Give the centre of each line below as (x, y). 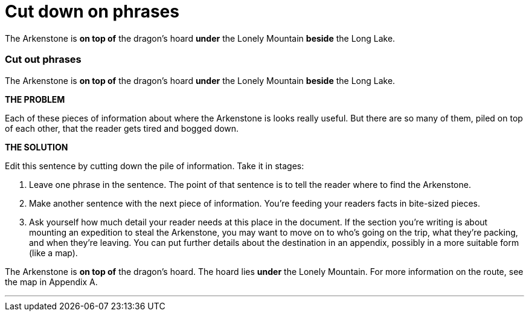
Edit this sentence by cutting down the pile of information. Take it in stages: (155, 166)
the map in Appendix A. (51, 282)
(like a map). (53, 253)
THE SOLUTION (37, 147)
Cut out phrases (43, 60)
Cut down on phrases (92, 11)
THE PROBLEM (35, 99)
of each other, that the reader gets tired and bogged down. (122, 128)
